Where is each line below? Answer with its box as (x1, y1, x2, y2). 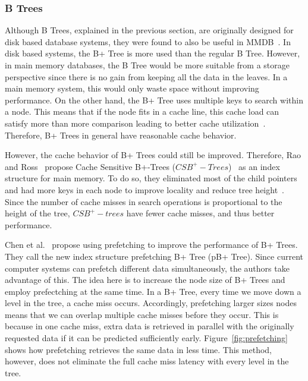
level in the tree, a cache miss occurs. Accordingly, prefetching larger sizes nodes (5, 297, 297, 309)
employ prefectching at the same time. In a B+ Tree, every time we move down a (5, 285, 301, 297)
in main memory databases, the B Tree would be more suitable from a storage (5, 59, 290, 71)
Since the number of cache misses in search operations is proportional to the (5, 195, 282, 207)
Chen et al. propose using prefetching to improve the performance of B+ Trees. (5, 238, 298, 251)
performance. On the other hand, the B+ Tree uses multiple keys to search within (5, 93, 303, 106)
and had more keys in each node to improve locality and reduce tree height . (5, 183, 285, 196)
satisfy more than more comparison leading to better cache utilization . (5, 116, 266, 129)
